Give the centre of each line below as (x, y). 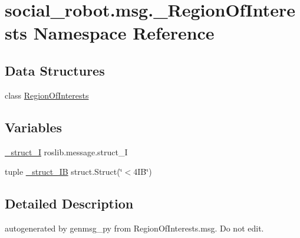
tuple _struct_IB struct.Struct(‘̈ (64, 172)
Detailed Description (69, 203)
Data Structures (55, 70)
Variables (34, 127)
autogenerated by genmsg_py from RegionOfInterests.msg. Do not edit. (134, 228)
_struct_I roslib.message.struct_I (66, 151)
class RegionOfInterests (47, 95)
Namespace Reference (124, 33)
